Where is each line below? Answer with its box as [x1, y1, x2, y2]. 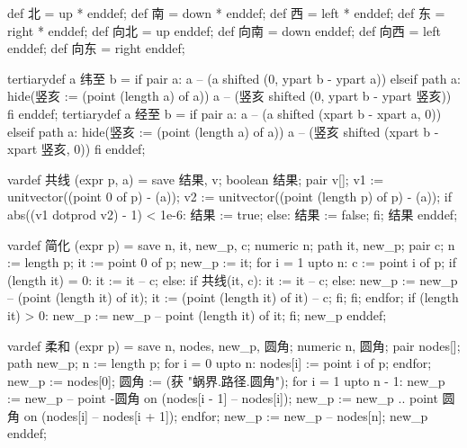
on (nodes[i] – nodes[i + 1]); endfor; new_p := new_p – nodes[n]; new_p [23, 406, 428, 425]
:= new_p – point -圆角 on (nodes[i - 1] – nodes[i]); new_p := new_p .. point [7, 389, 438, 408]
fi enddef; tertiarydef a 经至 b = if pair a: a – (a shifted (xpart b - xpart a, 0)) [7, 103, 442, 122]
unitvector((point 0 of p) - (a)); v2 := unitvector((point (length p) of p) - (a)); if [7, 187, 453, 206]
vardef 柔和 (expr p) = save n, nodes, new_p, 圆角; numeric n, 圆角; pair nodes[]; [7, 336, 461, 354]
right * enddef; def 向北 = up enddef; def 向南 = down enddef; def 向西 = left [7, 21, 441, 40]
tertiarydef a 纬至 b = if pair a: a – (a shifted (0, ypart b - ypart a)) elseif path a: [7, 68, 461, 87]
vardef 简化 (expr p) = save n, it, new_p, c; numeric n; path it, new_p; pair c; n [7, 235, 455, 254]
